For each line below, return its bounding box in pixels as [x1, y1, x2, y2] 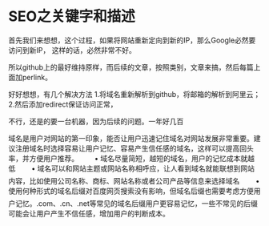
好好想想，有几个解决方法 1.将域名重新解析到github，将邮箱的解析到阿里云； [8, 89, 261, 99]
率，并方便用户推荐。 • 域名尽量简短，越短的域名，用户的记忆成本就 [8, 153, 248, 163]
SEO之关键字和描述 [8, 7, 135, 26]
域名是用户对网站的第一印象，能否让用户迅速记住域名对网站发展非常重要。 [8, 133, 254, 143]
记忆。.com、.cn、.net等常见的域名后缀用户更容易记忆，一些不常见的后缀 [14, 198, 259, 208]
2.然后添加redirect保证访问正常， [8, 99, 118, 109]
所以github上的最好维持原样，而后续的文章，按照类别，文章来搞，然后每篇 [8, 62, 254, 72]
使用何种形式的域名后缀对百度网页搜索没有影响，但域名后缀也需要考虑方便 [8, 186, 254, 196]
